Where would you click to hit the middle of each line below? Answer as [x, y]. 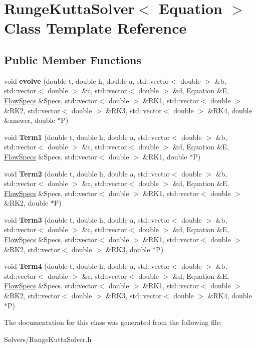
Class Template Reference [95, 28]
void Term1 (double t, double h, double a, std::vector [87, 137]
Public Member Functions [73, 59]
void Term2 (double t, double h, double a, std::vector [87, 173]
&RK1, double [165, 156]
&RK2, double [26, 203]
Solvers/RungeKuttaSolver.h [48, 339]
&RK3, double [128, 249]
